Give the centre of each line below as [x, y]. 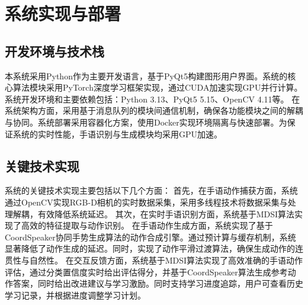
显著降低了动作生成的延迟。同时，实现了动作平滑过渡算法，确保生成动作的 [150, 248]
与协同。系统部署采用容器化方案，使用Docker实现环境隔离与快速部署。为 [146, 122]
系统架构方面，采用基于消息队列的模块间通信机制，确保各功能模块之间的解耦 [154, 110]
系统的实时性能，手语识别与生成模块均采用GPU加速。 [118, 134]
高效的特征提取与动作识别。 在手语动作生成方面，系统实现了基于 [147, 225]
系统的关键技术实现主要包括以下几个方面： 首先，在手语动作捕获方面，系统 [151, 190]
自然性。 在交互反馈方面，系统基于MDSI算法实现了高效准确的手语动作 [166, 260]
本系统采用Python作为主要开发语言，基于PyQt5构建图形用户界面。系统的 [146, 76]
